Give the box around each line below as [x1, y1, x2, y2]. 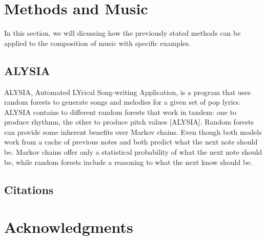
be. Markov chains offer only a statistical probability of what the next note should [4, 147, 262, 157]
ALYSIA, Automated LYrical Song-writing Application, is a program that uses [4, 86, 251, 97]
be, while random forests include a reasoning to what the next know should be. [4, 156, 253, 167]
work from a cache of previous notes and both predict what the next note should [4, 136, 258, 147]
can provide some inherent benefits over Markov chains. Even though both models [4, 126, 262, 137]
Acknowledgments [4, 217, 133, 237]
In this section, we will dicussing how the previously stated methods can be [4, 28, 241, 38]
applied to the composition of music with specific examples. [4, 37, 191, 48]
